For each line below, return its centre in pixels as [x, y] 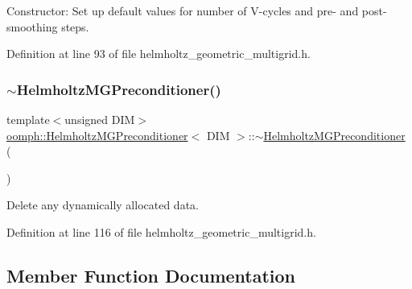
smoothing [32, 26]
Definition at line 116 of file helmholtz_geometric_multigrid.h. [161, 231]
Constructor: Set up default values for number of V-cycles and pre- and [183, 10]
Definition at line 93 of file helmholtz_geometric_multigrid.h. [159, 54]
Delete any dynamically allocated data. [103, 205]
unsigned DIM [100, 119]
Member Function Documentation [151, 275]
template [28, 119]
